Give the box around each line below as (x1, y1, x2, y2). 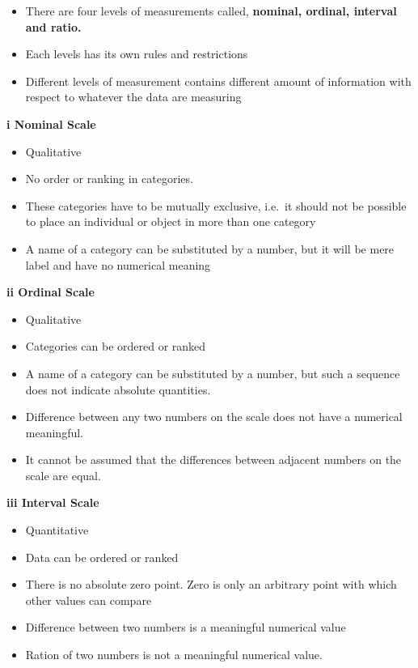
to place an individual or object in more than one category (25, 213, 316, 230)
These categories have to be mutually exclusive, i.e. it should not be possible (25, 197, 407, 214)
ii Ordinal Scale (6, 283, 95, 300)
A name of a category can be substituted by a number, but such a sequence (25, 364, 400, 381)
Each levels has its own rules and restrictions (25, 45, 248, 62)
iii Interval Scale (6, 494, 99, 511)
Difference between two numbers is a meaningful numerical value (25, 619, 346, 636)
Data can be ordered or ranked (25, 548, 179, 565)
